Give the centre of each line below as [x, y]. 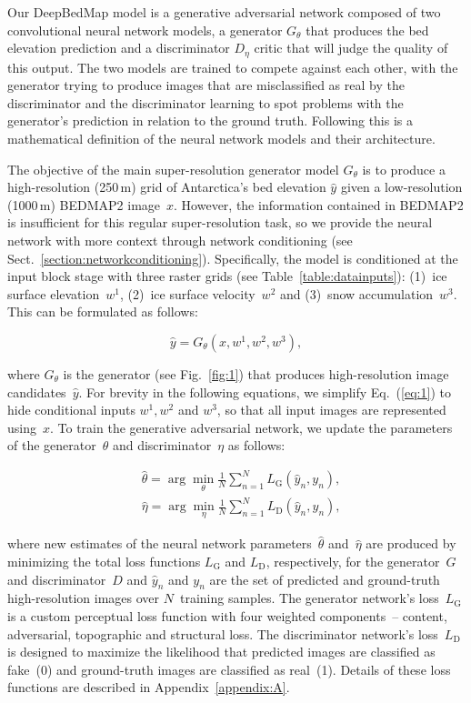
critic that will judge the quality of [351, 48]
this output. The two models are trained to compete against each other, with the [233, 67]
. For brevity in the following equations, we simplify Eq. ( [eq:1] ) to [265, 392]
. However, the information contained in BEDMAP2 [319, 204]
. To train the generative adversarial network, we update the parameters [251, 427]
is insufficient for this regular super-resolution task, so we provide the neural [220, 222]
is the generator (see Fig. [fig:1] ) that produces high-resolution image [256, 373]
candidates [37, 392]
